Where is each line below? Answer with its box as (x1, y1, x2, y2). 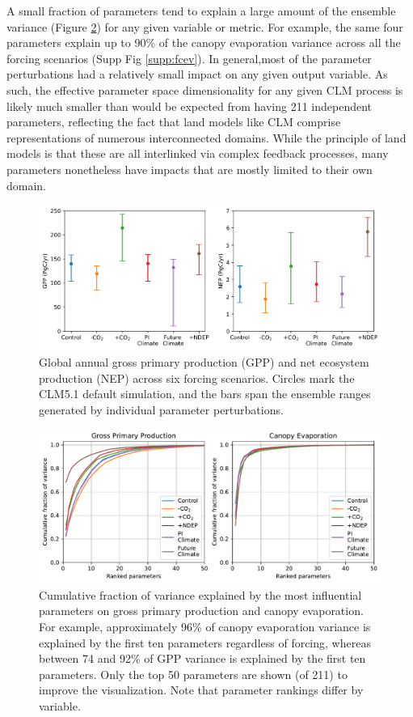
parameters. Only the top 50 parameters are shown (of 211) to (39, 665, 348, 682)
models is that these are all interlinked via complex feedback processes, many (6, 145, 389, 162)
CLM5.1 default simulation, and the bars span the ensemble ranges (39, 385, 371, 402)
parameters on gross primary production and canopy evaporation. (39, 602, 364, 619)
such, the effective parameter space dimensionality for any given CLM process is (6, 81, 403, 98)
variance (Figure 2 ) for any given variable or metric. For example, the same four (6, 18, 403, 35)
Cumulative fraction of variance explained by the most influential (39, 586, 362, 603)
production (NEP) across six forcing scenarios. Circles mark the (39, 369, 355, 386)
